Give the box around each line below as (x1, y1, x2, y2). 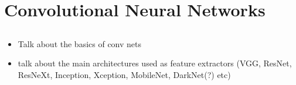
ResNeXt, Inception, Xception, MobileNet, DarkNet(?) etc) (18, 68, 231, 80)
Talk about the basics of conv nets (18, 37, 142, 49)
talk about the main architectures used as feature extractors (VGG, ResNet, (18, 57, 292, 69)
